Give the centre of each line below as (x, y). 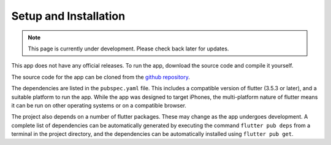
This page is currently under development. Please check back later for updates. (128, 49)
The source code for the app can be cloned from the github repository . (101, 77)
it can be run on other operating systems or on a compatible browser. (99, 105)
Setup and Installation (68, 16)
